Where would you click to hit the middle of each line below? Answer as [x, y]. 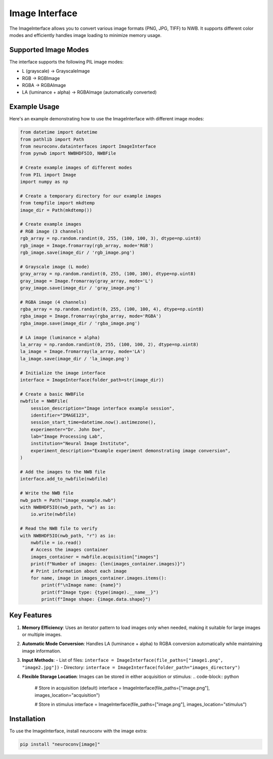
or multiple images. [42, 634]
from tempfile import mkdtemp [57, 203]
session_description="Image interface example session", [103, 408]
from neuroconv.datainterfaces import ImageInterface [88, 146]
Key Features [31, 615]
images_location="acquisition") [67, 695]
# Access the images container [69, 550]
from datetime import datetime [59, 132]
